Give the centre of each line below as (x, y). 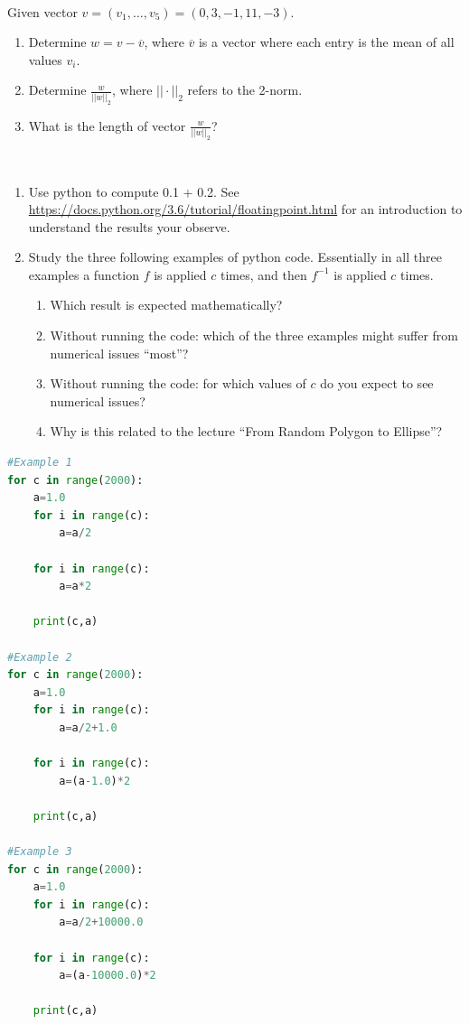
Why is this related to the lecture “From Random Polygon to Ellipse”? (246, 431)
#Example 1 (40, 463)
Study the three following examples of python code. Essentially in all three (235, 257)
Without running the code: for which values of (178, 383)
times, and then (264, 274)
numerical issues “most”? (119, 353)
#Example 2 (40, 657)
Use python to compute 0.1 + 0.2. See (134, 191)
